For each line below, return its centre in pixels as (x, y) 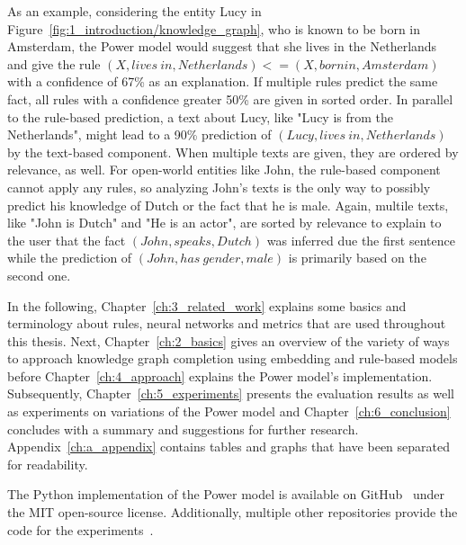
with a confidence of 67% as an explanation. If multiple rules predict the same (223, 81)
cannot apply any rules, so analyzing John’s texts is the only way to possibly (219, 187)
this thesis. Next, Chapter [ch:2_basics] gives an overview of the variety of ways (229, 340)
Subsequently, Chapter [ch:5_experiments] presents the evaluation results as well (231, 393)
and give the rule (54, 63)
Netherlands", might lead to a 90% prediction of (139, 134)
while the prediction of (70, 258)
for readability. (48, 464)
